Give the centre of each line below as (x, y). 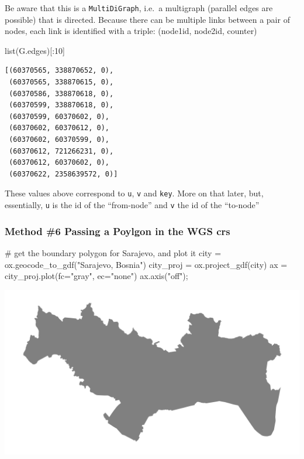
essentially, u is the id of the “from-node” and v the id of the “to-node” (132, 205)
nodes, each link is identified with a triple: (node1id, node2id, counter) (131, 31)
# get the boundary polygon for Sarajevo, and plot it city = (113, 252)
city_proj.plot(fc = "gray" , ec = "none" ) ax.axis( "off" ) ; (96, 276)
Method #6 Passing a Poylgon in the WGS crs (118, 231)
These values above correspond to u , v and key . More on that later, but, (134, 193)
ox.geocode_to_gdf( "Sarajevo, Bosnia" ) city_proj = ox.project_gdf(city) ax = (146, 264)
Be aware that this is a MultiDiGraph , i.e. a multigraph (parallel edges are (139, 8)
